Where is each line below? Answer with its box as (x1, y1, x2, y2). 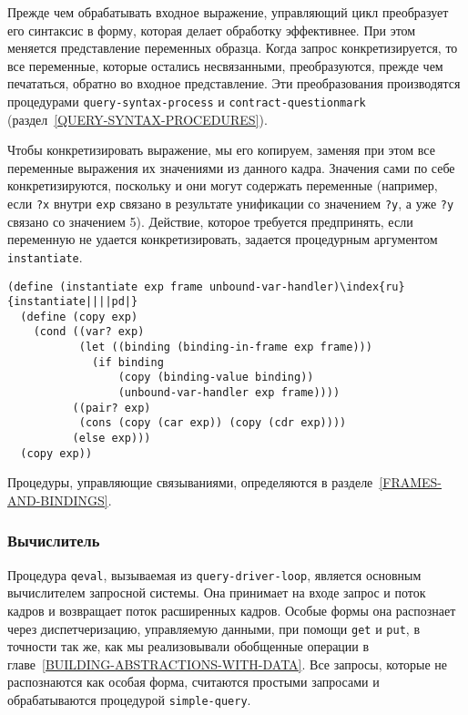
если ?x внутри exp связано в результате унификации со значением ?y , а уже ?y (7, 194, 454, 212)
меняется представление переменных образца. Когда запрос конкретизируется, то (7, 38, 458, 57)
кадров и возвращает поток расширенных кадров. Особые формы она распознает (7, 601, 456, 620)
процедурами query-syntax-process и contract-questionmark (7, 91, 366, 110)
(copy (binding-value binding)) (117, 371, 314, 384)
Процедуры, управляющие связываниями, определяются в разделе (7, 473, 373, 492)
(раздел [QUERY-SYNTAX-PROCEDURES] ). (7, 109, 268, 128)
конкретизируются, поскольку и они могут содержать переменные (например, (7, 176, 438, 195)
